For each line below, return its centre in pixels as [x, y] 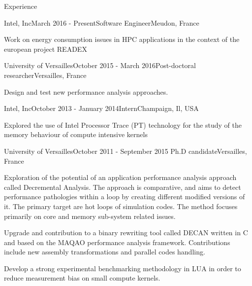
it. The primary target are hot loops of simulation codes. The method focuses [121, 206]
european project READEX [46, 49]
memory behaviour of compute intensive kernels [76, 134]
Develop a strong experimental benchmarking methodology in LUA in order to [123, 268]
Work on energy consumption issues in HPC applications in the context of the [122, 39]
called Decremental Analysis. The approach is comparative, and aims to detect [123, 187]
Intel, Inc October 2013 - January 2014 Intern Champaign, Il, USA [101, 108]
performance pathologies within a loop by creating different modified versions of [125, 197]
